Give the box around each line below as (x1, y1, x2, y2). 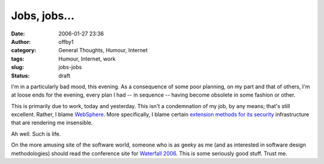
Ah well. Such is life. (11, 130, 61, 138)
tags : (11, 55, 25, 62)
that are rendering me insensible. (11, 119, 93, 126)
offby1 (58, 38, 74, 45)
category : (11, 47, 37, 54)
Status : (11, 72, 30, 79)
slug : (11, 64, 24, 71)
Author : (11, 38, 31, 45)
